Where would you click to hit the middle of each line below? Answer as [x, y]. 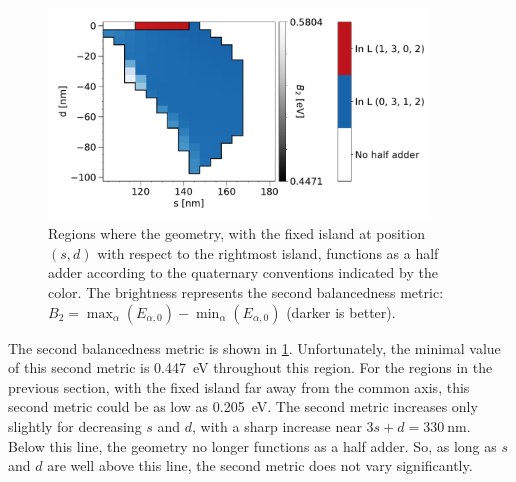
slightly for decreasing [75, 426]
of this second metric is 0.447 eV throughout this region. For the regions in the [250, 367]
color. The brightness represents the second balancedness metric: [246, 292]
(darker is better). [341, 311]
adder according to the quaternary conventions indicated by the [243, 272]
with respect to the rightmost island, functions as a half [268, 252]
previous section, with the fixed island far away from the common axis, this [239, 386]
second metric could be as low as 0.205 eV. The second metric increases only [243, 406]
